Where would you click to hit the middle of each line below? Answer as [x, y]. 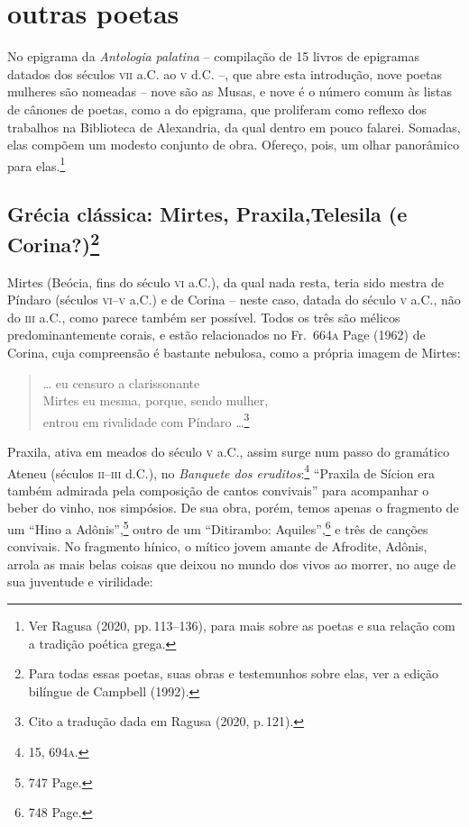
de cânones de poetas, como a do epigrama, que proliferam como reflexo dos [217, 109]
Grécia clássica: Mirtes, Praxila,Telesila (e [207, 214]
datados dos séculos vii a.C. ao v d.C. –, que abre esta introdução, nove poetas [225, 73]
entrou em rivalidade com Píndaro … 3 [146, 420]
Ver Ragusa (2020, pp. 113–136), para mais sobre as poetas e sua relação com [242, 625]
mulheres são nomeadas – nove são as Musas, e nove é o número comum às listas [230, 91]
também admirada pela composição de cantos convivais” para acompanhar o [218, 490]
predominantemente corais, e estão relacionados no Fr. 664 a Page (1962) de [216, 335]
